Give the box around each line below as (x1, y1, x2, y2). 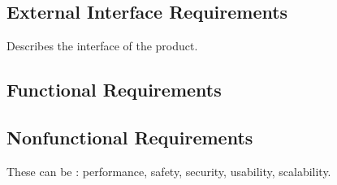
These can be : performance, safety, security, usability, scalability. (6, 162, 331, 179)
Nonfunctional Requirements (6, 124, 253, 149)
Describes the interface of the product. (6, 37, 198, 54)
